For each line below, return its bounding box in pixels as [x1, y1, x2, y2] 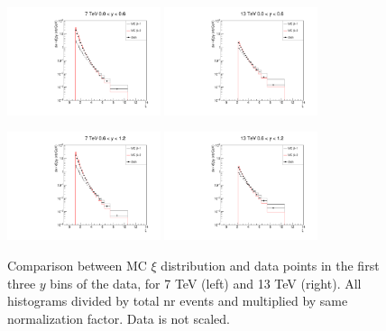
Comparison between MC [7, 255, 147, 274]
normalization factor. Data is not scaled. [7, 308, 230, 327]
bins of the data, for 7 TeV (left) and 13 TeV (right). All [50, 273, 362, 292]
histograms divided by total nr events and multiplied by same [7, 291, 348, 310]
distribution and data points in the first [161, 255, 380, 274]
